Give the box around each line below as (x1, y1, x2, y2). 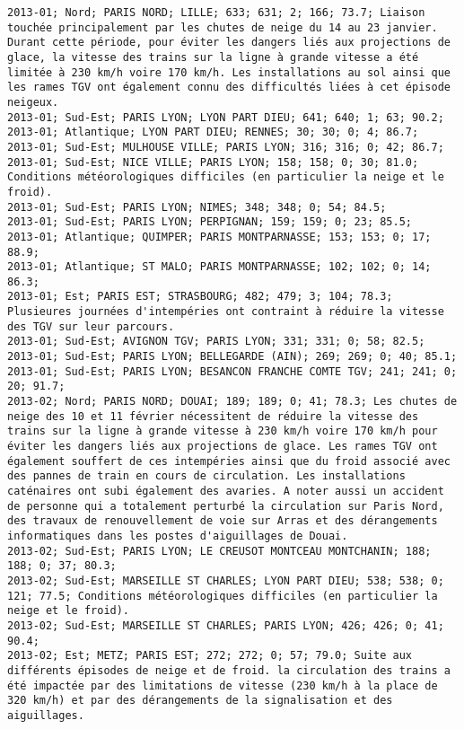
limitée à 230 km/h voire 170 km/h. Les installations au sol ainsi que (7, 66, 451, 79)
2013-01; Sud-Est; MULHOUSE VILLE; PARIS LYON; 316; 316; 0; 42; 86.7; (7, 140, 444, 154)
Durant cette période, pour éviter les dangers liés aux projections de (7, 36, 451, 49)
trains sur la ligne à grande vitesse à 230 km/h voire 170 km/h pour (7, 425, 438, 438)
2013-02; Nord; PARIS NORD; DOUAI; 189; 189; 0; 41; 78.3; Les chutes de (7, 395, 458, 408)
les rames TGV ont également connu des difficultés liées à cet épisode (7, 81, 451, 94)
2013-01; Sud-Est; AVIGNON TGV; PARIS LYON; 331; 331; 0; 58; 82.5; (7, 335, 425, 348)
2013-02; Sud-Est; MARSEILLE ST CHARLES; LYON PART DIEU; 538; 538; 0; (7, 574, 444, 587)
